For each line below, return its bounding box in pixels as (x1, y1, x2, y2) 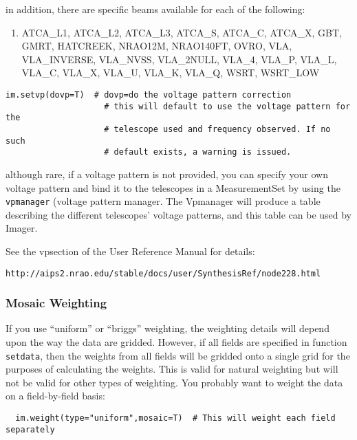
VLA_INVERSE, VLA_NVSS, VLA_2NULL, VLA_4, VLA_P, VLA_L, (21, 52, 337, 66)
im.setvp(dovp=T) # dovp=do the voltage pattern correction (6, 89, 292, 100)
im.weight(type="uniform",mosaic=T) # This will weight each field (15, 413, 336, 423)
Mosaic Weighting (6, 294, 107, 311)
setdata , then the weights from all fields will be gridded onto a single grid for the (6, 348, 350, 362)
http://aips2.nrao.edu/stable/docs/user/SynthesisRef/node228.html (6, 268, 321, 278)
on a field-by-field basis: (6, 388, 105, 403)
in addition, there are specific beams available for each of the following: (6, 2, 305, 16)
